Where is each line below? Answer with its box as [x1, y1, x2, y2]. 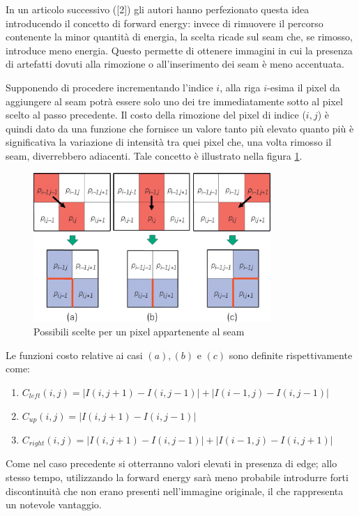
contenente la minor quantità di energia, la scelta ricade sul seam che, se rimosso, [6, 29, 353, 44]
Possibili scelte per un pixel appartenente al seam [33, 324, 245, 339]
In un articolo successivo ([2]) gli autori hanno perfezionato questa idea [6, 2, 310, 16]
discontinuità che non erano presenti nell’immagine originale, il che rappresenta [6, 483, 344, 498]
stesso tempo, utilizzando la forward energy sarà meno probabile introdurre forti [6, 470, 349, 485]
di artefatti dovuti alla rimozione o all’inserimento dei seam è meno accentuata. [6, 56, 344, 71]
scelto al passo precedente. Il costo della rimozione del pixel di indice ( [6, 107, 306, 122]
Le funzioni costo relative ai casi [6, 347, 143, 362]
